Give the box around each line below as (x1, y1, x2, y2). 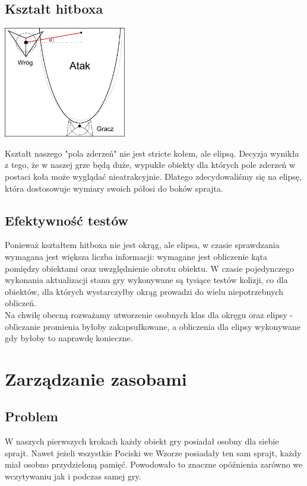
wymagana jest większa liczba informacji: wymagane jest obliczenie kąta (5, 250, 268, 262)
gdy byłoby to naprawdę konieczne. (5, 332, 133, 344)
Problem (5, 407, 58, 425)
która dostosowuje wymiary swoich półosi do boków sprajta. (5, 182, 223, 194)
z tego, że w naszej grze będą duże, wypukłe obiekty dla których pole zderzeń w (5, 158, 296, 171)
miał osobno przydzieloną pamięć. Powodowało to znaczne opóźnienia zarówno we (5, 458, 303, 471)
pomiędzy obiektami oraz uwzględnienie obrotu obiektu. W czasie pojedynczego (5, 262, 295, 274)
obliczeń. (5, 297, 36, 309)
